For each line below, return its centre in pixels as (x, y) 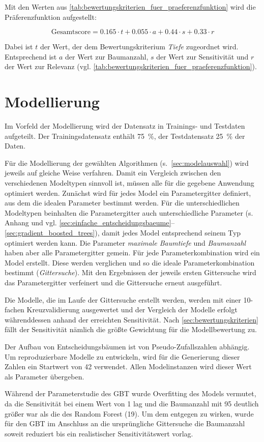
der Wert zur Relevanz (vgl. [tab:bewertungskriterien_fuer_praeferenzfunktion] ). (131, 66)
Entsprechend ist (31, 56)
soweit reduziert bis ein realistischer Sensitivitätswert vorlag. (99, 433)
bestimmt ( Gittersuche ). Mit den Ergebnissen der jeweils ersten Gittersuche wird (130, 272)
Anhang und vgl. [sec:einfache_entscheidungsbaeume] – (90, 223)
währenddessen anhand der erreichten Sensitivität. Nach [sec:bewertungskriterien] (131, 319)
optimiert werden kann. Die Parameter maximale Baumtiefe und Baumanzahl (125, 242)
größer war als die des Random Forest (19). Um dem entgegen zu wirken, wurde (129, 413)
